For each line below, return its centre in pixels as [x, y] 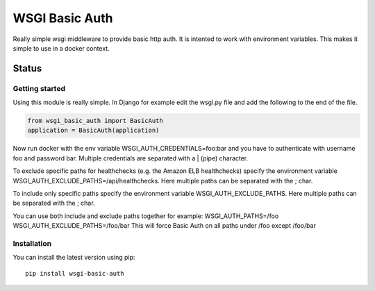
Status [27, 68]
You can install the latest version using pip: [74, 258]
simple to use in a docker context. [61, 48]
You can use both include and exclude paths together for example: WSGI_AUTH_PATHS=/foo [146, 216]
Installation [32, 243]
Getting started [39, 88]
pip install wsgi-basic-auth [75, 273]
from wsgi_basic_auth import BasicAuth [95, 121]
